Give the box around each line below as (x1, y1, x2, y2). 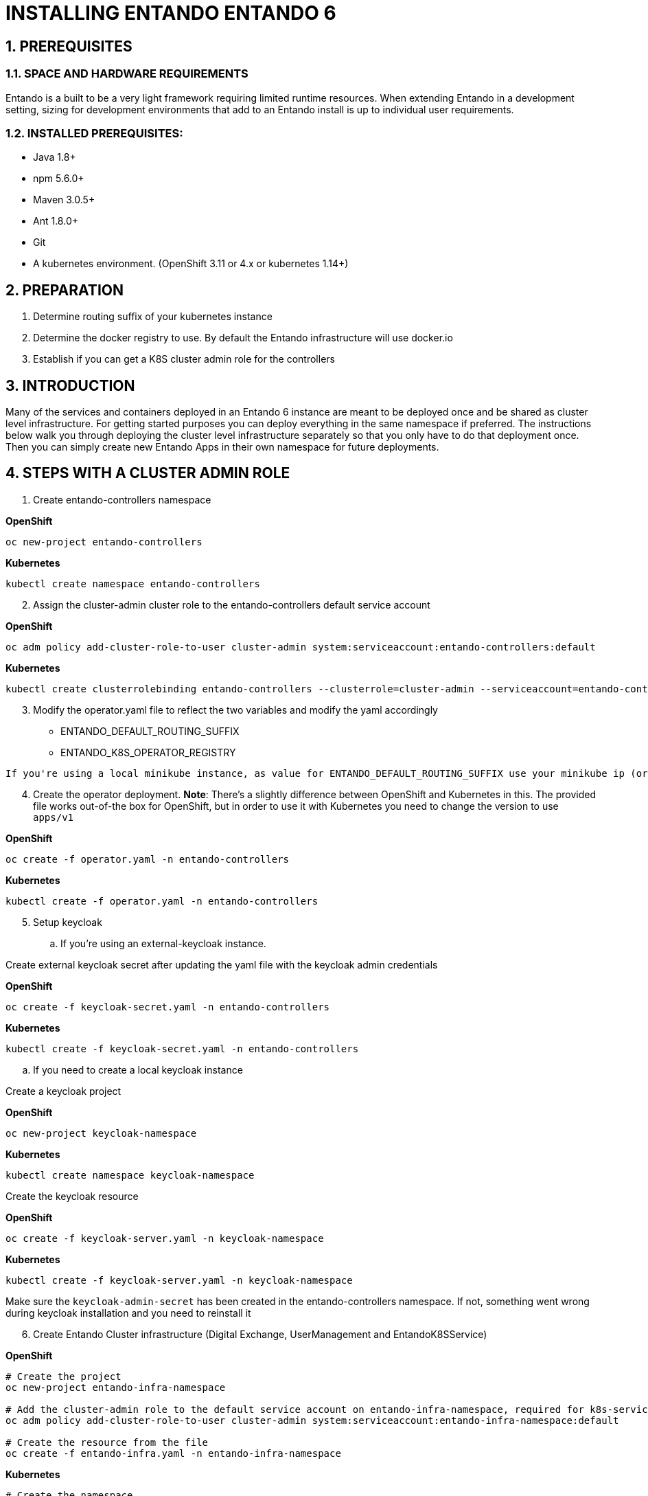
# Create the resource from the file (5, 1436, 209, 1448)
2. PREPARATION (5, 281, 124, 299)
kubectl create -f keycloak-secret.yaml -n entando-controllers (5, 1043, 359, 1054)
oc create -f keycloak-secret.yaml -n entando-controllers (5, 1001, 330, 1012)
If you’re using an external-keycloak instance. (60, 937, 266, 949)
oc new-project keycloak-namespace (5, 1127, 197, 1139)
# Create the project (5, 1370, 121, 1382)
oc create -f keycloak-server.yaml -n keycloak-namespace (5, 1232, 324, 1244)
